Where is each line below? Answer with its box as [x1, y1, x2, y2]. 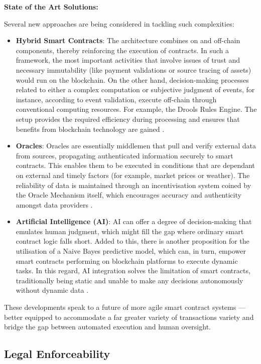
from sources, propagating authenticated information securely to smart [16, 150, 233, 160]
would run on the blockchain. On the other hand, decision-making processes [16, 74, 249, 85]
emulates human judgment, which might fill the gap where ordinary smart [16, 226, 244, 236]
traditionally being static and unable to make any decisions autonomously [16, 275, 243, 285]
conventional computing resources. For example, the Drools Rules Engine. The [16, 104, 257, 114]
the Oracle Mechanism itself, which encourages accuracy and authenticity [16, 190, 241, 200]
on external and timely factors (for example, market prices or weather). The [16, 169, 250, 180]
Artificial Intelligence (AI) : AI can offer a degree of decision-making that [16, 216, 252, 227]
